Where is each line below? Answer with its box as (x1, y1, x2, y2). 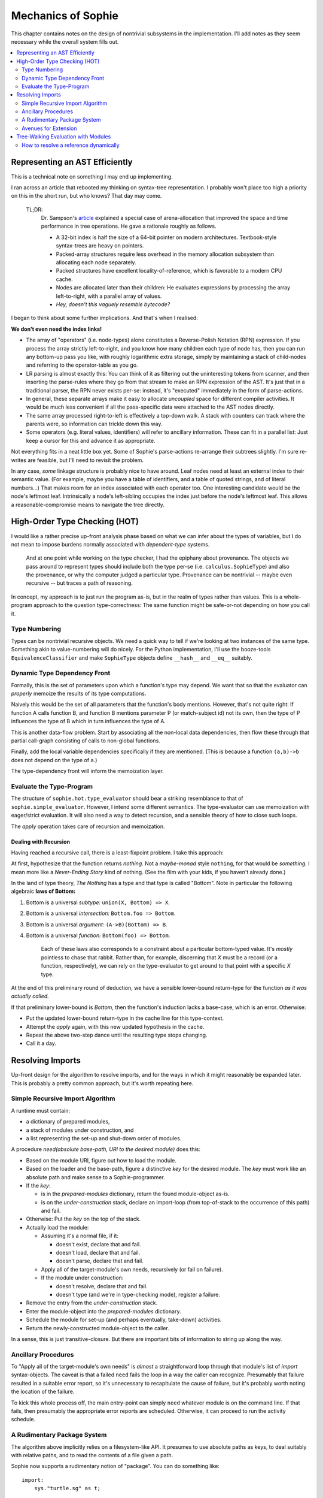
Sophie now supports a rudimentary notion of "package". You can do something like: (11, 1463, 220, 1470)
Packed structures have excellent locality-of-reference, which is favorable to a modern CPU (56, 267, 282, 274)
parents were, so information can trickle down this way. (26, 420, 163, 428)
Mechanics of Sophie (11, 9, 119, 22)
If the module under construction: (41, 1274, 124, 1282)
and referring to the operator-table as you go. (26, 361, 138, 369)
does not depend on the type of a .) (11, 756, 97, 763)
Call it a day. (26, 1040, 57, 1047)
